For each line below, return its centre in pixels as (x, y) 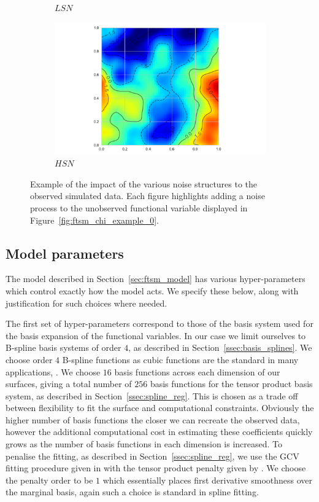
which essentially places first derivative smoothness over (208, 480)
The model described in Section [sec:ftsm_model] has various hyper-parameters (156, 279)
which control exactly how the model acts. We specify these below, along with (152, 290)
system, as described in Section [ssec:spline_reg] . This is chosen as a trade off (152, 395)
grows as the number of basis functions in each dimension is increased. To (144, 444)
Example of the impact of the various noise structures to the (144, 183)
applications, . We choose (53, 371)
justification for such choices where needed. (86, 303)
